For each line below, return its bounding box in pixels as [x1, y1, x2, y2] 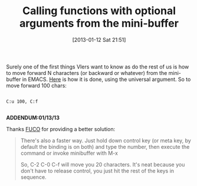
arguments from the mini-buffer [19, 17, 179, 30]
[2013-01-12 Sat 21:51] [72, 36, 126, 43]
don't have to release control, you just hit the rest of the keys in [20, 167, 175, 174]
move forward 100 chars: [6, 81, 67, 89]
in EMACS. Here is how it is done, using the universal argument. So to [22, 76, 191, 83]
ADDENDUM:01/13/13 [6, 114, 60, 121]
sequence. [20, 173, 47, 181]
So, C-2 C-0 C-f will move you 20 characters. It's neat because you [20, 161, 185, 168]
